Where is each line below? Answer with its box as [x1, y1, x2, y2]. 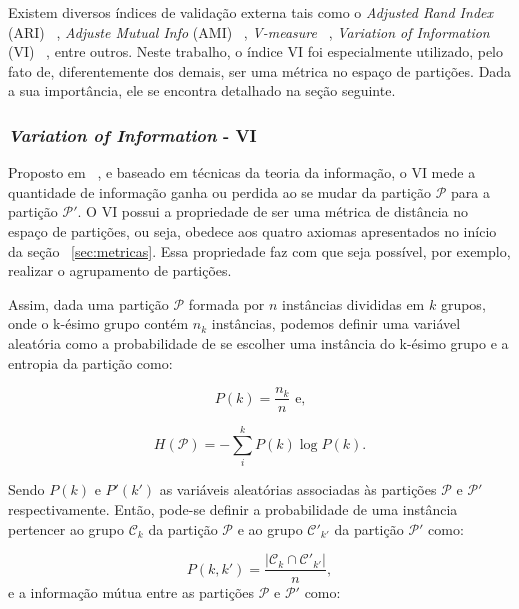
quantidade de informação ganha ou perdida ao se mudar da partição [8, 181, 431, 202]
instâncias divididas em [282, 293, 425, 314]
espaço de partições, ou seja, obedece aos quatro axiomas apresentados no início [8, 220, 497, 241]
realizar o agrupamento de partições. [8, 260, 232, 281]
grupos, [440, 293, 486, 314]
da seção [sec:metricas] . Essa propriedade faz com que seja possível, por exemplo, [8, 240, 511, 261]
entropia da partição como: [8, 352, 173, 373]
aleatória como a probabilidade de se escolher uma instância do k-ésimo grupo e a [8, 332, 509, 353]
